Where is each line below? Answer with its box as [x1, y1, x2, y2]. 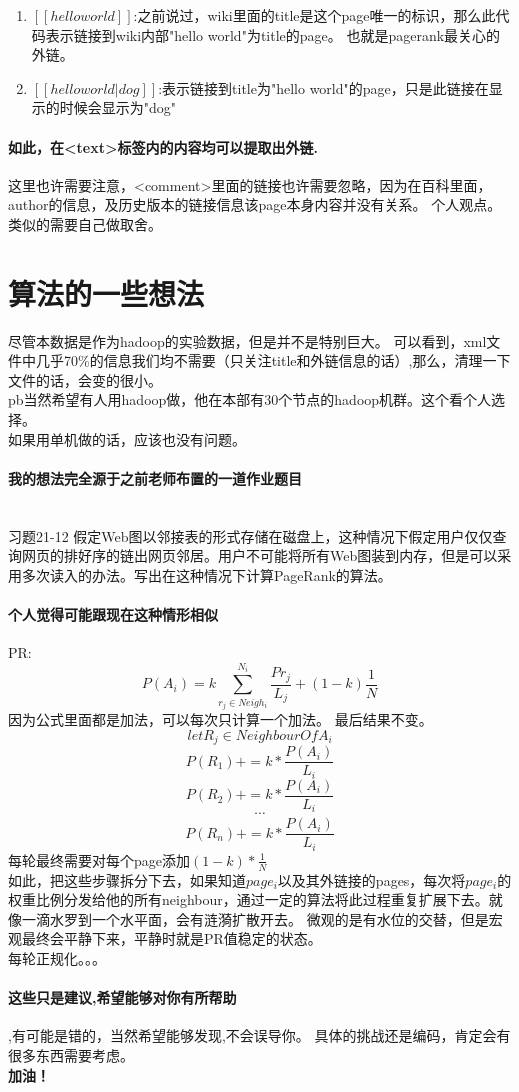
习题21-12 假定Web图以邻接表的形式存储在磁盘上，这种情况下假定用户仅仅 [8, 525, 493, 546]
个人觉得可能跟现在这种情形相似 [8, 604, 218, 624]
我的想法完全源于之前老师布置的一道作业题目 [8, 467, 302, 488]
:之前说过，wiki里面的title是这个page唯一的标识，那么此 [133, 5, 496, 25]
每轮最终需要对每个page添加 [8, 849, 190, 870]
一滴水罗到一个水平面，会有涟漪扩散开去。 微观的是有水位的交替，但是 [21, 908, 489, 929]
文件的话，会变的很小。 [8, 369, 162, 390]
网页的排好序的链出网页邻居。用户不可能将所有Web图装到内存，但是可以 [21, 545, 498, 566]
